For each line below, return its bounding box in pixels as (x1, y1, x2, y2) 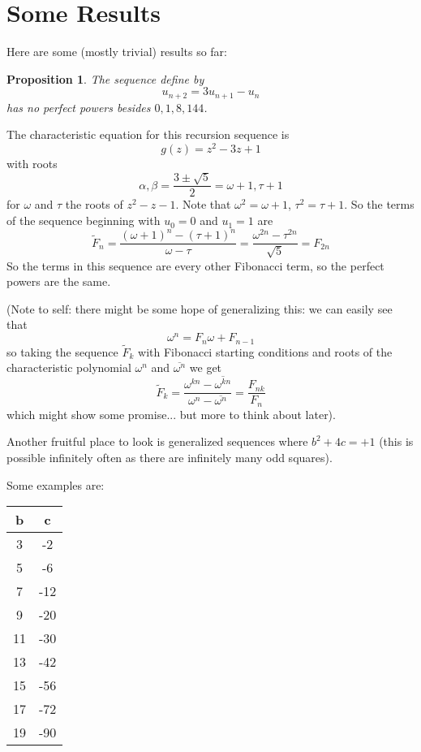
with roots (6, 155, 58, 172)
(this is (379, 433, 414, 450)
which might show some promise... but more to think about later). (6, 405, 336, 422)
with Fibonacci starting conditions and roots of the (138, 343, 393, 360)
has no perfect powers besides (6, 98, 151, 115)
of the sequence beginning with (6, 212, 161, 229)
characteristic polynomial (6, 359, 131, 376)
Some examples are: (6, 476, 105, 493)
